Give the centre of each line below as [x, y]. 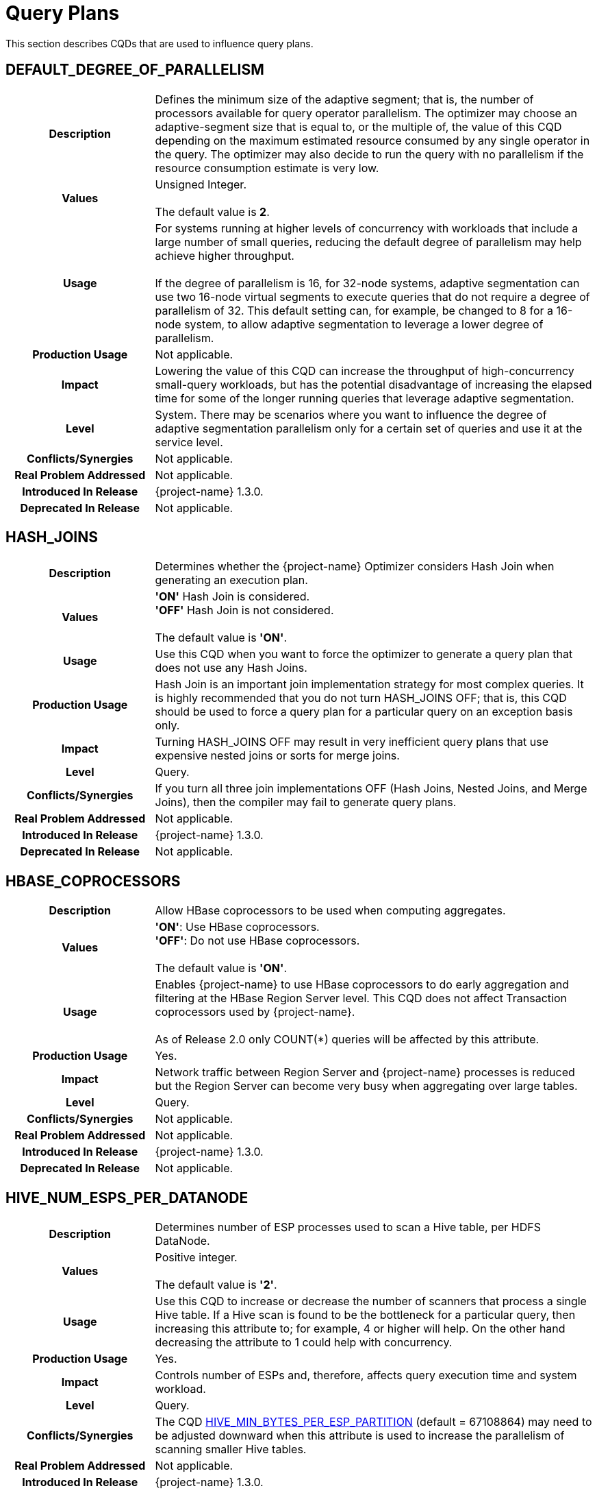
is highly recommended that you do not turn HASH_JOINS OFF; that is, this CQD [361, 698]
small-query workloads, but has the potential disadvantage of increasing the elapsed [373, 384]
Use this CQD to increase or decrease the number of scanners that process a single [371, 1301]
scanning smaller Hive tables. [231, 1449]
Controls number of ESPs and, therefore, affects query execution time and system [366, 1375]
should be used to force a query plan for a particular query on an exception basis [364, 712]
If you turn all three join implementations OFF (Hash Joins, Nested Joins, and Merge [371, 789]
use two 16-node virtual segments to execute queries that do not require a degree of [372, 296]
